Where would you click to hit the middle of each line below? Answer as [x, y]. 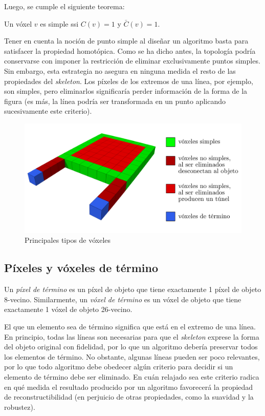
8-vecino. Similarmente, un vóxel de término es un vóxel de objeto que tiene [123, 299]
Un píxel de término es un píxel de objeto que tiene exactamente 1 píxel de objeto [133, 289]
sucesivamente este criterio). [48, 111]
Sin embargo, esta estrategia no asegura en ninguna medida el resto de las [120, 70]
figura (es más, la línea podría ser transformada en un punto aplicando [115, 101]
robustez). [20, 407]
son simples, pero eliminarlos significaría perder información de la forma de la [126, 91]
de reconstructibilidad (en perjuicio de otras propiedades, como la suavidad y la [129, 397]
